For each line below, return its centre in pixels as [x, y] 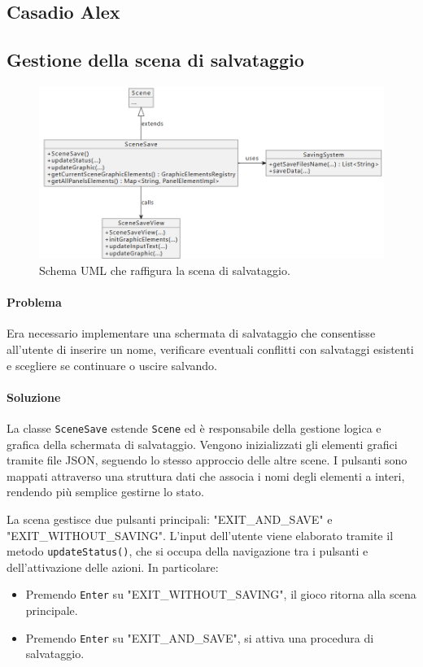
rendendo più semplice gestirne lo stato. [105, 492]
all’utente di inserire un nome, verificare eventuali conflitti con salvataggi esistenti [210, 349]
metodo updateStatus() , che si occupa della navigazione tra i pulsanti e [188, 551]
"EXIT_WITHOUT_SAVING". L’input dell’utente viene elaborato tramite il [200, 535]
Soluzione [34, 397]
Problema [34, 302]
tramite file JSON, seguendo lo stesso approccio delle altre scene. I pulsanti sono [207, 460]
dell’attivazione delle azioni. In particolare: [113, 567]
